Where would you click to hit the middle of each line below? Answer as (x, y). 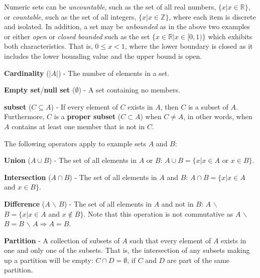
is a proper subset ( (87, 116)
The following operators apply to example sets (75, 143)
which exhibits (230, 36)
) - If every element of (84, 106)
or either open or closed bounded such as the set (77, 36)
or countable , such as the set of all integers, (70, 16)
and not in (177, 203)
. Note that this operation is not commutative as (158, 213)
